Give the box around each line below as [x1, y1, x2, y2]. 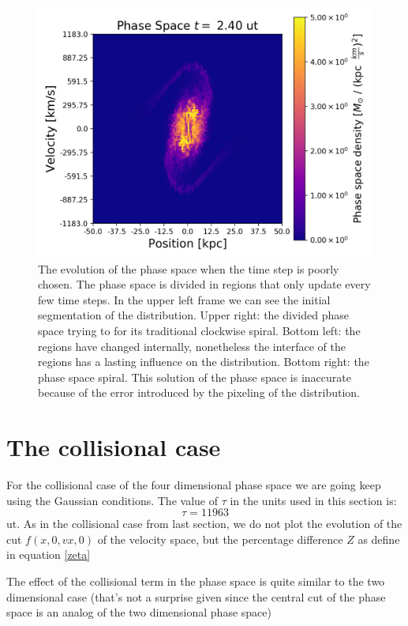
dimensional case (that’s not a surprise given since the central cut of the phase [6, 588, 386, 605]
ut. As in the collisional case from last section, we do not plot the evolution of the [6, 515, 402, 532]
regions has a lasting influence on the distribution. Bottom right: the [38, 353, 369, 370]
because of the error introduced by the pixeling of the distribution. [38, 384, 360, 401]
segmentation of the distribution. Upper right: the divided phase [38, 307, 349, 323]
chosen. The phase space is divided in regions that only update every [38, 276, 371, 292]
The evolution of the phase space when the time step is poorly [38, 260, 339, 277]
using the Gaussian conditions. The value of [6, 492, 218, 508]
